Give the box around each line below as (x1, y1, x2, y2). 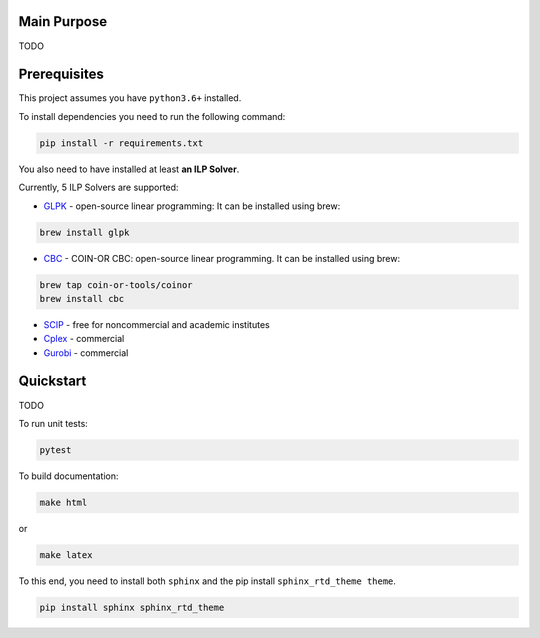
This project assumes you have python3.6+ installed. (18, 92, 242, 104)
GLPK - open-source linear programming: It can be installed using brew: (43, 200, 341, 212)
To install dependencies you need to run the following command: (18, 110, 286, 122)
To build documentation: (18, 470, 119, 482)
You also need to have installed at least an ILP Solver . (18, 163, 240, 175)
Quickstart (18, 373, 87, 390)
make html (39, 496, 88, 508)
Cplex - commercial (43, 333, 125, 345)
